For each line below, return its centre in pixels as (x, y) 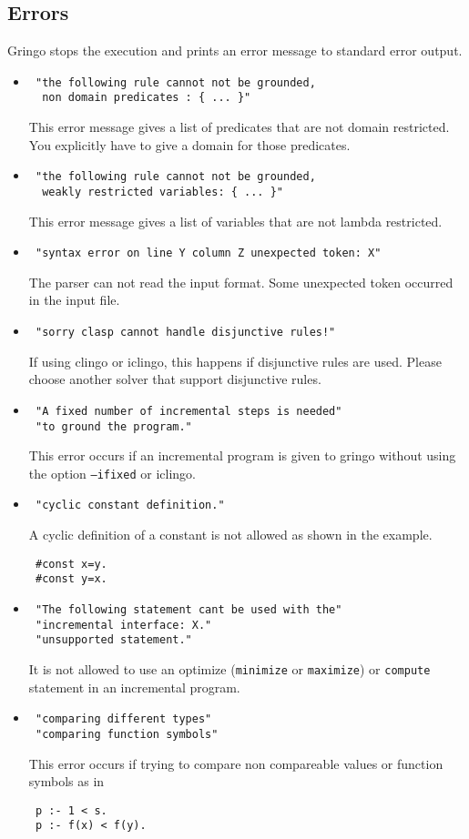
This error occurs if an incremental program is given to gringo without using (242, 455)
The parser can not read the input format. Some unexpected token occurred (241, 282)
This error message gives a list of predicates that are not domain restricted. (239, 127)
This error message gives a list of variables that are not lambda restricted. (235, 221)
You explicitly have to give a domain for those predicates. (189, 144)
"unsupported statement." (113, 640)
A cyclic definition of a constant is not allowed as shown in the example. (230, 535)
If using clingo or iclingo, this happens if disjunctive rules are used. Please (235, 361)
